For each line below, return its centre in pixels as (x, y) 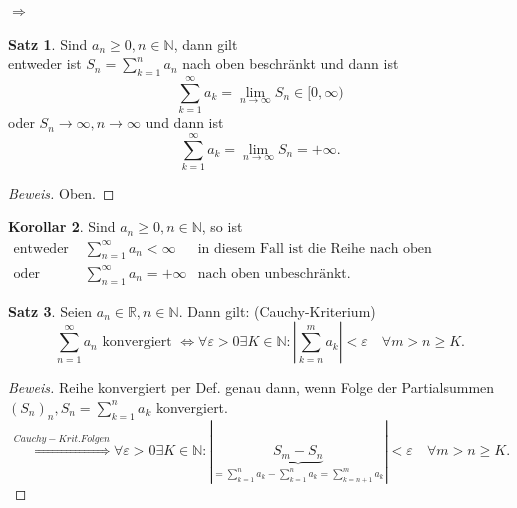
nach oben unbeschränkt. (274, 273)
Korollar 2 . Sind (62, 226)
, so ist (222, 226)
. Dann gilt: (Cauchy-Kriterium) (277, 310)
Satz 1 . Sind (48, 43)
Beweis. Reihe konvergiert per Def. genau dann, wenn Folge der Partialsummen (251, 387)
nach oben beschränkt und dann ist (290, 63)
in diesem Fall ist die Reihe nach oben (314, 248)
